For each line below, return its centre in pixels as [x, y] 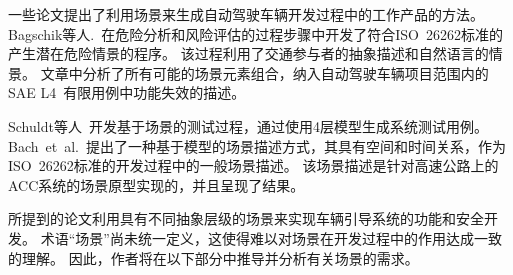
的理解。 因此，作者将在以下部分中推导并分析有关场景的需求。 [213, 257]
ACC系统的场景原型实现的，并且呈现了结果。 [156, 184]
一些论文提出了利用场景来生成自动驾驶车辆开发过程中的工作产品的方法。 [246, 14]
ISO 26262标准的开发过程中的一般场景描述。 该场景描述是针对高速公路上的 [253, 165]
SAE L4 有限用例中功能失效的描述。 [127, 92]
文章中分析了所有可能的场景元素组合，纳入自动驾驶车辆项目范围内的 [264, 72]
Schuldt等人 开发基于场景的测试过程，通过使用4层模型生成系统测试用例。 [248, 125]
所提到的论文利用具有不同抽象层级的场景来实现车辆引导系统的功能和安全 [246, 218]
